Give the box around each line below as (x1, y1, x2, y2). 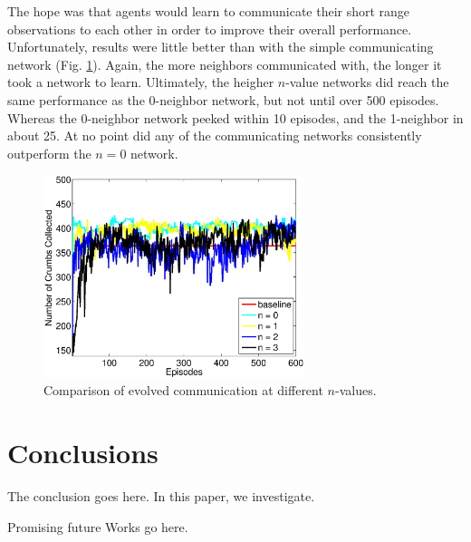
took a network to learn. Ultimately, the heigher (7, 73, 274, 92)
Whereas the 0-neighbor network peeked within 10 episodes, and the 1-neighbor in (7, 108, 464, 127)
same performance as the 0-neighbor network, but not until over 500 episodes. (7, 90, 439, 109)
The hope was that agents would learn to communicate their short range (7, 2, 410, 20)
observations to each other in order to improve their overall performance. (7, 19, 412, 38)
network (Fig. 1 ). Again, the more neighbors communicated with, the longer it (7, 54, 442, 73)
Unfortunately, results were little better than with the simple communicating (7, 37, 434, 56)
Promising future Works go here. (7, 517, 188, 536)
